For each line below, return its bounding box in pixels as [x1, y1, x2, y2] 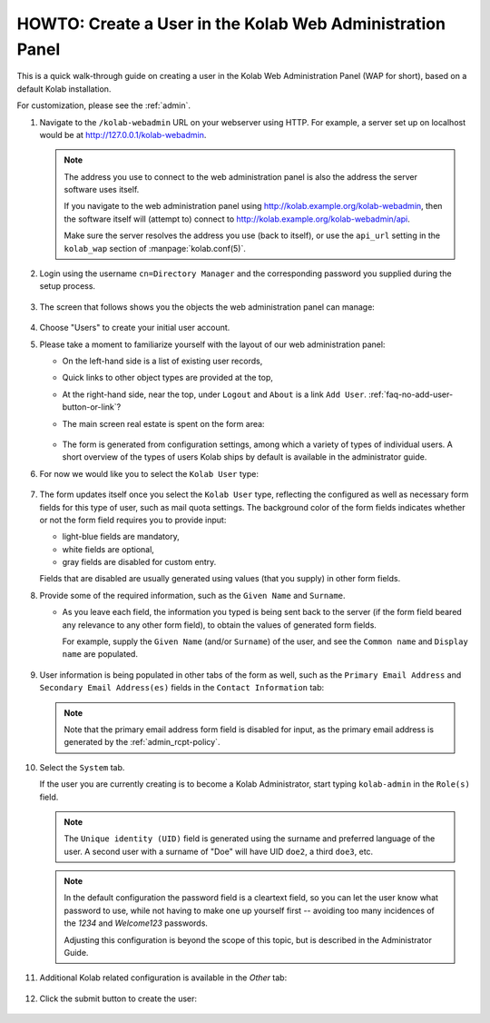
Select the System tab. [39, 761, 125, 772]
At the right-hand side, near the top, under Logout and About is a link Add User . [62, 389, 367, 400]
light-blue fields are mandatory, [62, 531, 181, 542]
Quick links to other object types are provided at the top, [62, 372, 274, 383]
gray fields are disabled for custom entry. [62, 557, 217, 568]
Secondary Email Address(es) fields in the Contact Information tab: [39, 682, 325, 693]
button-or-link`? [62, 402, 122, 412]
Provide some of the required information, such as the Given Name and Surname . [39, 590, 346, 601]
